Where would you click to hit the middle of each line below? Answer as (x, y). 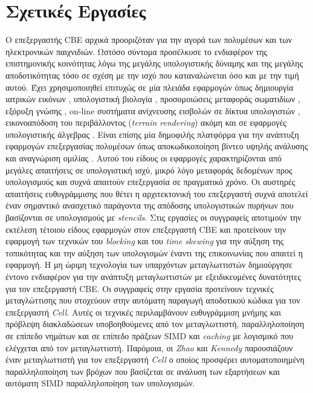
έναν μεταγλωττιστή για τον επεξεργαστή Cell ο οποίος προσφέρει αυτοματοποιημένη (155, 359)
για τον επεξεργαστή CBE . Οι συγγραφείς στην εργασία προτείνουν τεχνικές (140, 288)
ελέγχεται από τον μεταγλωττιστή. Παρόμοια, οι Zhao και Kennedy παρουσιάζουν (149, 347)
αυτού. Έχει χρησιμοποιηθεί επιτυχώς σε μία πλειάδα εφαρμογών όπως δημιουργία (150, 87)
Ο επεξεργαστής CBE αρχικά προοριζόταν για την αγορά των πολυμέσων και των (149, 40)
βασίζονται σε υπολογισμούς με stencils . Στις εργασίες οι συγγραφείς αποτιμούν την (153, 217)
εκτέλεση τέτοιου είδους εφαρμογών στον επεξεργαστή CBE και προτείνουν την (146, 229)
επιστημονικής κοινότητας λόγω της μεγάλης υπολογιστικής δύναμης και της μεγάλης (154, 63)
